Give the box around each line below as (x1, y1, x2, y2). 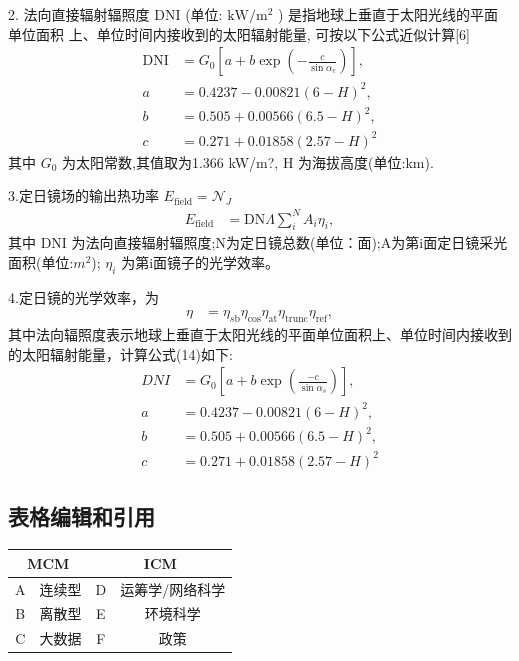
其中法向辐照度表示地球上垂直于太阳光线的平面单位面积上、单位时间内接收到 (8, 324, 512, 345)
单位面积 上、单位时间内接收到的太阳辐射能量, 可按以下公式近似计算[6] (8, 23, 470, 44)
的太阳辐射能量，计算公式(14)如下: (8, 343, 233, 364)
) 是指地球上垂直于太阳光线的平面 (277, 4, 499, 24)
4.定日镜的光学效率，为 (8, 286, 159, 307)
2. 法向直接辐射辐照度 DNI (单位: (8, 4, 223, 24)
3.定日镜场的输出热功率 (8, 185, 159, 206)
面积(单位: (8, 251, 74, 272)
